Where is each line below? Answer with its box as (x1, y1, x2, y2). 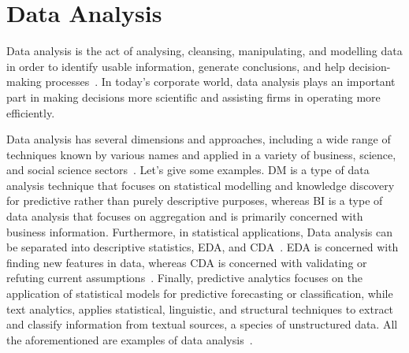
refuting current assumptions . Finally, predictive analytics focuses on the (6, 269, 363, 286)
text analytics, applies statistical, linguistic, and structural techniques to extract (6, 300, 394, 317)
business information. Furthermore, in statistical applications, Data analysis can (6, 223, 393, 240)
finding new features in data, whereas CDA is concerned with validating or (6, 254, 367, 270)
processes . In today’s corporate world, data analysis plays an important (45, 73, 396, 90)
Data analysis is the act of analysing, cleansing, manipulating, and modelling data (6, 43, 403, 59)
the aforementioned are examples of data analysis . (6, 331, 253, 347)
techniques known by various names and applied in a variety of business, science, (6, 146, 396, 162)
